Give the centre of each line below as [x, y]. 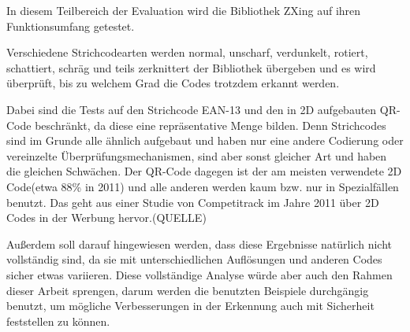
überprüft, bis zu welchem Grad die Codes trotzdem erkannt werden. [173, 83]
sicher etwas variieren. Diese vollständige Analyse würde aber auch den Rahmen [199, 274]
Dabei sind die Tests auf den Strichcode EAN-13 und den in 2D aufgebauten [192, 109]
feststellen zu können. [58, 321]
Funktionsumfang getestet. [71, 26]
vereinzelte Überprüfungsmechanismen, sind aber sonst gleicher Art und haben [197, 155]
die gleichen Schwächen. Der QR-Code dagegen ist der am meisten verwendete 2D [204, 171]
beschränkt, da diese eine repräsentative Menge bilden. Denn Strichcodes [211, 125]
